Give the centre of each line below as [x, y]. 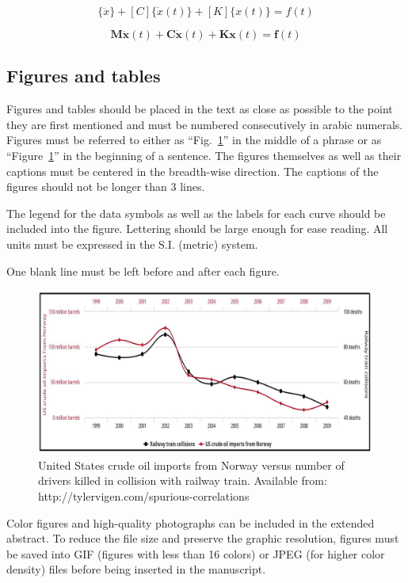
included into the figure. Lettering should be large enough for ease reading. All [197, 229]
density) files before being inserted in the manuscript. [136, 569]
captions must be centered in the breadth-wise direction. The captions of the [193, 171]
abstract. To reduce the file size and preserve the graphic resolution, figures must [203, 538]
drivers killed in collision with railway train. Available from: [183, 480]
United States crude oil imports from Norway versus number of [191, 465]
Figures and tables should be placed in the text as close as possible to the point [200, 109]
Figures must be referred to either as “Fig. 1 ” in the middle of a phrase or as [194, 140]
